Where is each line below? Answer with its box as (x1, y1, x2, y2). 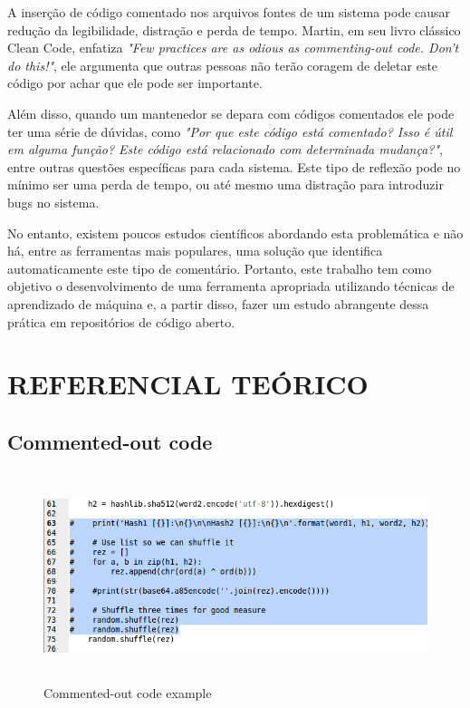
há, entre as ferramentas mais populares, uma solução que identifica (7, 241, 383, 260)
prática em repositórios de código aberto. (7, 312, 235, 331)
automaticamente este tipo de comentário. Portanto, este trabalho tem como (7, 258, 432, 277)
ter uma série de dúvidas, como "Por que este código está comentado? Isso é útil (7, 121, 453, 141)
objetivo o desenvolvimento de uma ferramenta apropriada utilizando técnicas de (7, 276, 455, 296)
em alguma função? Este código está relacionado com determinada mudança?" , (7, 140, 443, 159)
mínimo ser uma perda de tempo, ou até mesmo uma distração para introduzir (7, 175, 444, 194)
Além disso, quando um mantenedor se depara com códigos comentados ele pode (7, 103, 455, 122)
